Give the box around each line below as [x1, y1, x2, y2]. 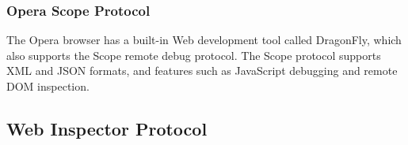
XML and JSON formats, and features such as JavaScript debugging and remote [6, 62, 398, 79]
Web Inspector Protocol [6, 116, 208, 140]
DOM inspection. [6, 78, 90, 94]
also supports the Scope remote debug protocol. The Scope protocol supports [6, 46, 381, 63]
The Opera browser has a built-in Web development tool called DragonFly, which [6, 32, 402, 48]
